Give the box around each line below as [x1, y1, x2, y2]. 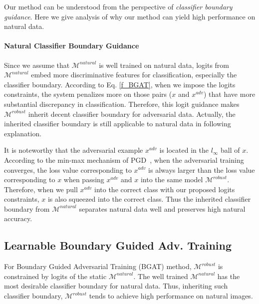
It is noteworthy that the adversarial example [4, 145, 143, 155]
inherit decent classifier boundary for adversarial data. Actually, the [28, 108, 236, 119]
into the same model [140, 174, 203, 185]
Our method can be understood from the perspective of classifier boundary [4, 1, 233, 11]
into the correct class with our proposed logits [94, 184, 235, 194]
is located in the [159, 145, 209, 155]
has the [217, 271, 240, 281]
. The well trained [133, 271, 188, 281]
